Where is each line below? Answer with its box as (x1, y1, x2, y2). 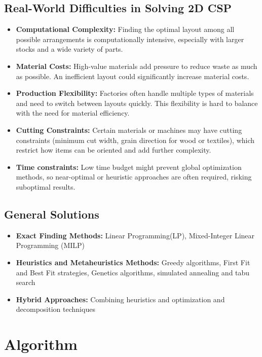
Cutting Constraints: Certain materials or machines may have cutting (16, 124, 242, 135)
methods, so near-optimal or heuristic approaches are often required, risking (16, 171, 252, 182)
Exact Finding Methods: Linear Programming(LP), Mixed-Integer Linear (16, 230, 255, 240)
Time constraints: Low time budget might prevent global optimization (16, 161, 242, 172)
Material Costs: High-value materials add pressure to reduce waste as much (16, 60, 257, 71)
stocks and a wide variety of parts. (16, 44, 123, 54)
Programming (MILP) (16, 240, 85, 251)
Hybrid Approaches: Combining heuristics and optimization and (16, 294, 225, 304)
